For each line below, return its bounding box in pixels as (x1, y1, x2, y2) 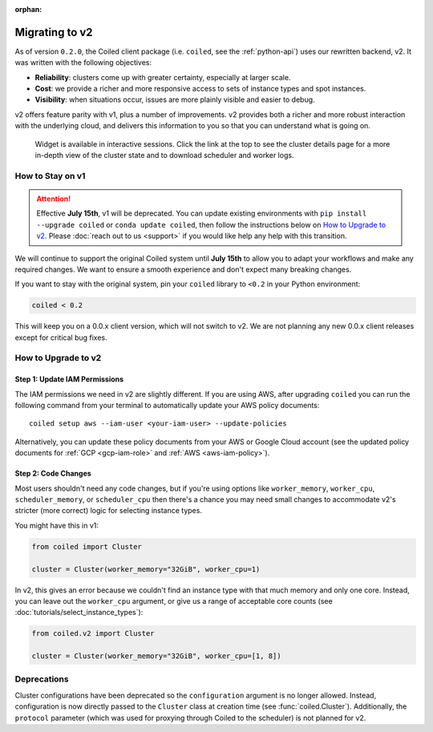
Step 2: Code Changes (14, 469, 91, 479)
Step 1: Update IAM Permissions (14, 374, 124, 384)
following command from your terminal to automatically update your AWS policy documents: (14, 401, 320, 410)
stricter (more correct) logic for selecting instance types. (14, 506, 202, 516)
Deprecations (14, 673, 69, 685)
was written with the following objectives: (14, 58, 152, 67)
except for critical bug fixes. (14, 333, 107, 342)
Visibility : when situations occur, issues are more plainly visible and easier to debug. (34, 95, 316, 104)
